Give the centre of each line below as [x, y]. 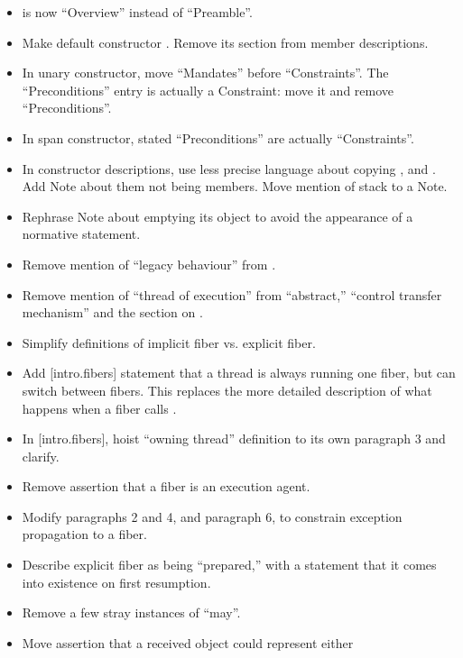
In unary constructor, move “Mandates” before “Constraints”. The [205, 73]
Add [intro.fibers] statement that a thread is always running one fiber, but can [239, 373]
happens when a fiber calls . [99, 408]
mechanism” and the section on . [112, 312]
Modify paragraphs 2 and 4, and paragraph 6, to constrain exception [212, 516]
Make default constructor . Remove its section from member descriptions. [225, 42]
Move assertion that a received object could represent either [188, 642]
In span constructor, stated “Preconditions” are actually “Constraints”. [218, 137]
